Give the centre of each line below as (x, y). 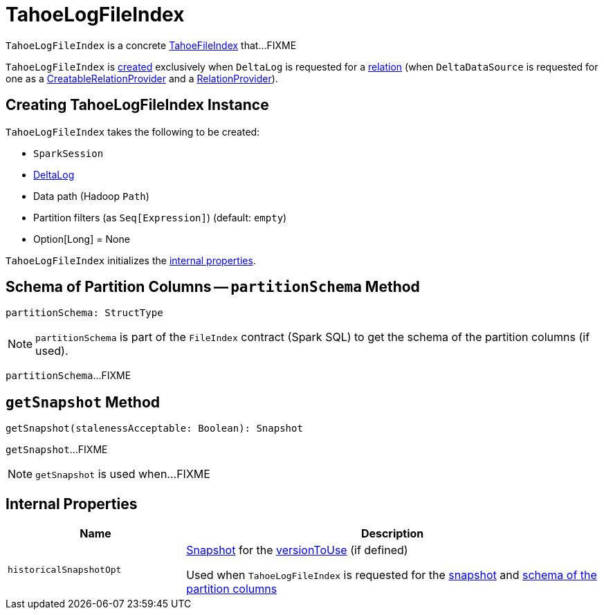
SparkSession (68, 153)
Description (392, 534)
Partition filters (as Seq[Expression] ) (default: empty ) (160, 217)
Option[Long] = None (82, 239)
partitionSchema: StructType (84, 313)
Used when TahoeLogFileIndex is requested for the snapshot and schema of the (392, 575)
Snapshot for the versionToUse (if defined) (297, 550)
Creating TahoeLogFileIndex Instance (137, 105)
